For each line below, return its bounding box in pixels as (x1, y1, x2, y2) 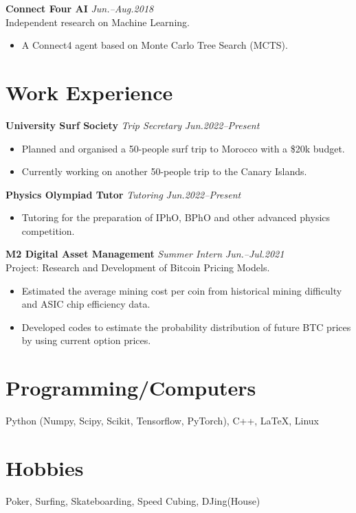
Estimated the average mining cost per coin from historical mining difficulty (21, 283, 342, 297)
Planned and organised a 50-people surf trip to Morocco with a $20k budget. (21, 141, 345, 155)
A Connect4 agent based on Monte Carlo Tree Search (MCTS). (21, 38, 288, 52)
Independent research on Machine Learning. (5, 14, 190, 29)
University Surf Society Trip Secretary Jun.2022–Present (5, 117, 260, 132)
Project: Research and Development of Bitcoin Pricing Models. (5, 260, 270, 275)
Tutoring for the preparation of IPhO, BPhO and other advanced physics (21, 210, 331, 225)
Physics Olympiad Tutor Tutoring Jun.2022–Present (5, 187, 241, 201)
